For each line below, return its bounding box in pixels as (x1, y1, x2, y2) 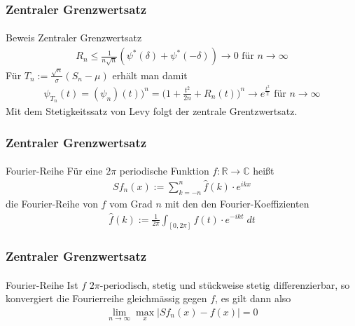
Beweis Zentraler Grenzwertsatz (6, 30, 142, 45)
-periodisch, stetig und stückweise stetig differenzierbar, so (99, 277, 350, 292)
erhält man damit (112, 67, 188, 82)
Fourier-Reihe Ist (6, 277, 78, 292)
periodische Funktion (119, 163, 209, 178)
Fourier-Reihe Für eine (6, 163, 103, 178)
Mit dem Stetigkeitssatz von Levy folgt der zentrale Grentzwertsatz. (6, 104, 298, 118)
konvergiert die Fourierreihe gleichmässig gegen (6, 291, 207, 306)
